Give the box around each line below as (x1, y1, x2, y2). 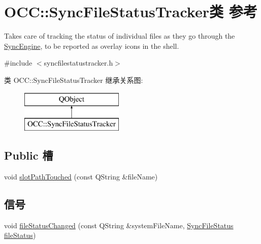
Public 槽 (4, 147, 53, 163)
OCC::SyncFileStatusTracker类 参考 (4, 1, 257, 22)
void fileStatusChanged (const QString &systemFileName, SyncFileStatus (4, 220, 234, 230)
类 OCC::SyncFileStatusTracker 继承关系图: (4, 74, 143, 85)
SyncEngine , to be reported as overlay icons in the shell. (4, 40, 179, 51)
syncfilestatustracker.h (44, 57, 113, 68)
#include (4, 57, 32, 68)
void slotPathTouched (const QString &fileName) (4, 171, 158, 181)
